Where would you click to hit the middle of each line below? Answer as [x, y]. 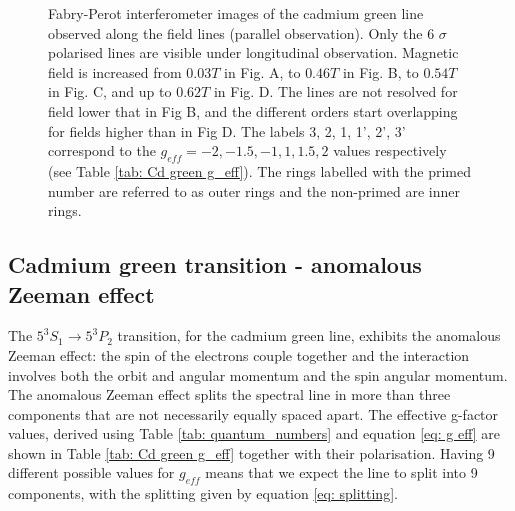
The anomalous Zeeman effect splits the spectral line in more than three [229, 394]
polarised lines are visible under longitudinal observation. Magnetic [253, 52]
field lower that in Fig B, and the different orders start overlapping [253, 110]
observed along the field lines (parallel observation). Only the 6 [241, 32]
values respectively [390, 150]
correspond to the [102, 150]
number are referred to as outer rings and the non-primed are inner [254, 190]
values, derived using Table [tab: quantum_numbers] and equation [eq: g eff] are [254, 433]
